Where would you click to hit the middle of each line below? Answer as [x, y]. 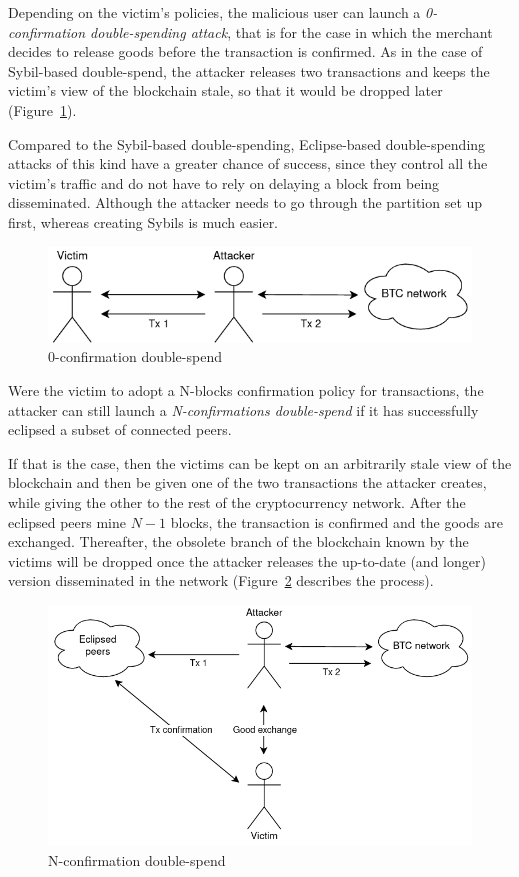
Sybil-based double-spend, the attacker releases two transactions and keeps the [249, 70]
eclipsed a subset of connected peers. [120, 429]
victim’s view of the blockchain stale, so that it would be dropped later [225, 90]
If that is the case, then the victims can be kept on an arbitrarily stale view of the [260, 462]
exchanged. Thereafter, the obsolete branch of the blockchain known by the [238, 541]
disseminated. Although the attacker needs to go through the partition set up [245, 202]
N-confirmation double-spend [137, 860]
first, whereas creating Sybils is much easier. [143, 221]
